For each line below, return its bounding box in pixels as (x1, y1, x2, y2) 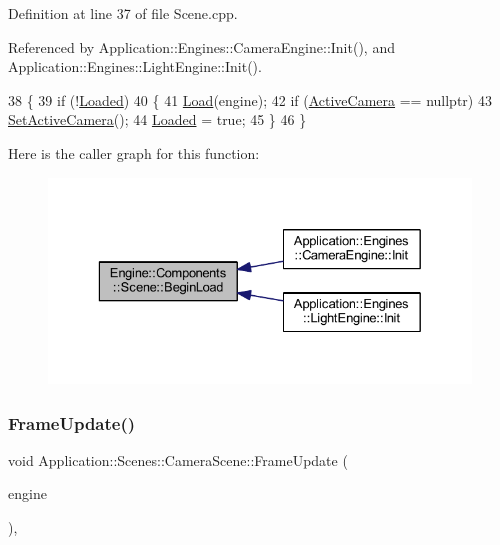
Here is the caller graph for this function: (8, 142, 260, 163)
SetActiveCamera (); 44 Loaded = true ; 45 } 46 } (8, 109, 307, 130)
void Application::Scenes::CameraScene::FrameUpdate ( (8, 449, 348, 470)
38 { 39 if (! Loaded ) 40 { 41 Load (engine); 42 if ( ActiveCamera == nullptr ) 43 (8, 89, 492, 110)
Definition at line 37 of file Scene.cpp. (8, 3, 238, 23)
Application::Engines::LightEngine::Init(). (8, 56, 262, 77)
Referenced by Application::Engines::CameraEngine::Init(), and (8, 36, 395, 57)
